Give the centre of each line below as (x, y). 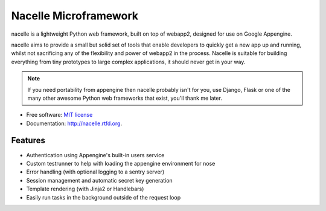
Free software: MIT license (59, 115)
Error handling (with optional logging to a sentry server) (95, 172)
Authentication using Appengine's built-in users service (95, 155)
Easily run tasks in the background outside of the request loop (104, 197)
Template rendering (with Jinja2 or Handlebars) (85, 189)
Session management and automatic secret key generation (100, 180)
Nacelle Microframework (75, 16)
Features (28, 141)
